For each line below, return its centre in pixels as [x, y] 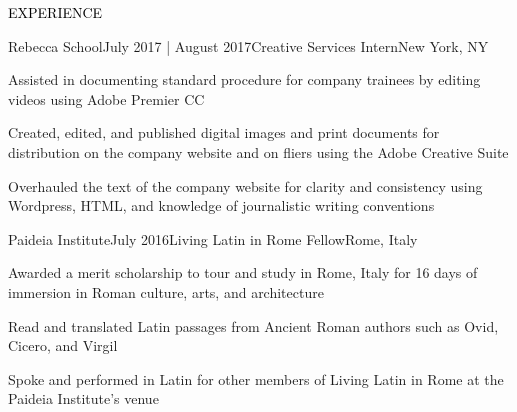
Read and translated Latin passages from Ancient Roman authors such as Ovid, [253, 325]
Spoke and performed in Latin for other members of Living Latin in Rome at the [256, 378]
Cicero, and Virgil [63, 345]
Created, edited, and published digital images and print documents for [224, 132]
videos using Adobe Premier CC [106, 98]
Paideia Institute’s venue [83, 398]
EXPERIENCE [55, 12]
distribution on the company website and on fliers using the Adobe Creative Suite [258, 151]
